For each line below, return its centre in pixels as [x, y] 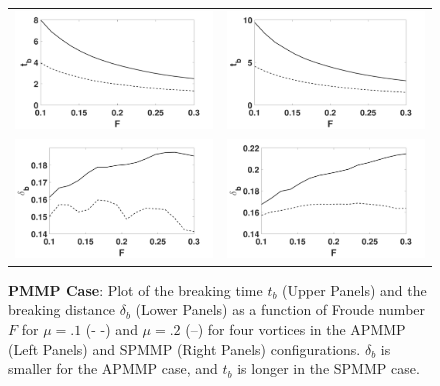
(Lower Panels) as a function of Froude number [280, 309]
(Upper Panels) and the [354, 289]
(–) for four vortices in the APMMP [295, 328]
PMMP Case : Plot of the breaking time [135, 289]
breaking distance [62, 309]
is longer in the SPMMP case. [328, 368]
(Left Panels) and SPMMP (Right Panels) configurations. [184, 348]
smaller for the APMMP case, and [113, 368]
